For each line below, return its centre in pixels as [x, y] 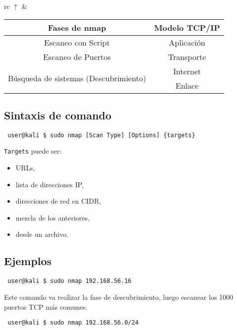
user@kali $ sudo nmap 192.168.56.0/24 [73, 323]
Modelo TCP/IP [187, 27]
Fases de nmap [77, 27]
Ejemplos [28, 261]
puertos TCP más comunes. [46, 306]
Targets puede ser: [33, 151]
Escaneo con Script [77, 42]
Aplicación [187, 42]
